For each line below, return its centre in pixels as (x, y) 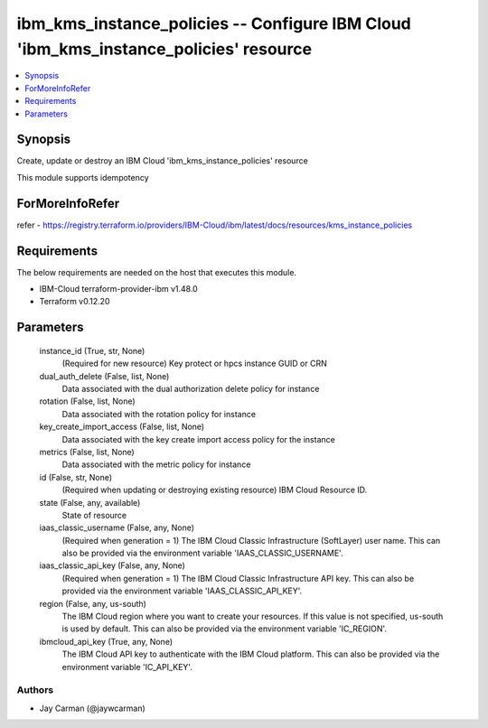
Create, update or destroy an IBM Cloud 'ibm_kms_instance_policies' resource (163, 161)
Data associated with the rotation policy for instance (159, 414)
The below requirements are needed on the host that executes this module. (157, 272)
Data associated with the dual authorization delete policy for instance (191, 388)
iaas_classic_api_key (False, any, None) (112, 565)
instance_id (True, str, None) (92, 350)
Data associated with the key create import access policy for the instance (199, 439)
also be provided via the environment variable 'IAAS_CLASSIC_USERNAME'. (202, 553)
